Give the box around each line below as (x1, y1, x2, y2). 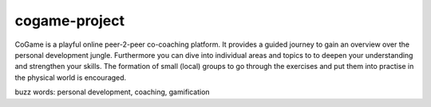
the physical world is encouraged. (14, 72, 127, 82)
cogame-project (14, 12, 125, 29)
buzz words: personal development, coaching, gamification (14, 87, 211, 97)
